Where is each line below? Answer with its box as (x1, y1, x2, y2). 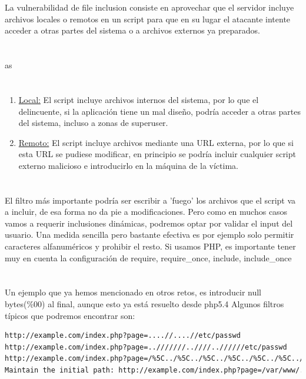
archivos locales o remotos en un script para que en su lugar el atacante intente (5, 12, 291, 25)
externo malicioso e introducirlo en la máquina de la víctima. (18, 159, 238, 171)
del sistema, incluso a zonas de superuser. (18, 117, 168, 129)
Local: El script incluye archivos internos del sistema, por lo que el (18, 93, 259, 105)
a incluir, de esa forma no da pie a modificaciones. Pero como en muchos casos (5, 205, 288, 218)
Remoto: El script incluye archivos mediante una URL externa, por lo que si (18, 136, 294, 148)
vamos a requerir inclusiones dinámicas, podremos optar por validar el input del (5, 217, 293, 229)
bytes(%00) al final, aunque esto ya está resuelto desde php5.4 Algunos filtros (5, 298, 284, 310)
